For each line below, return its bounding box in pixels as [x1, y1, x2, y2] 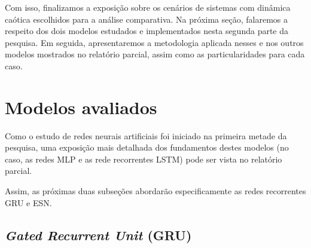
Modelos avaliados [5, 94, 157, 119]
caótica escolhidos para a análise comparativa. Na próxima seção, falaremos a [5, 13, 288, 25]
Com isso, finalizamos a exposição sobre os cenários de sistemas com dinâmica [5, 1, 291, 13]
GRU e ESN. [5, 196, 52, 209]
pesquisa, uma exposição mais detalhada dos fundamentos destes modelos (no [5, 141, 289, 154]
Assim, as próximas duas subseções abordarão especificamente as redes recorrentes [5, 185, 306, 197]
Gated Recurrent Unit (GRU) [5, 225, 192, 244]
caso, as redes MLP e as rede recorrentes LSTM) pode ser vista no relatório [5, 152, 282, 165]
